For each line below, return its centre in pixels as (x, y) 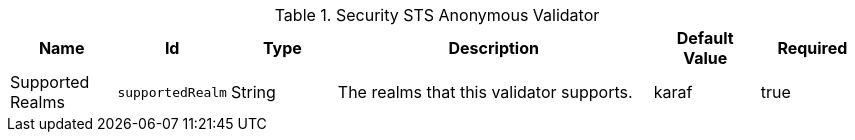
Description (493, 48)
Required (812, 48)
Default (705, 38)
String (253, 92)
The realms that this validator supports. (485, 92)
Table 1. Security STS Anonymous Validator (437, 15)
